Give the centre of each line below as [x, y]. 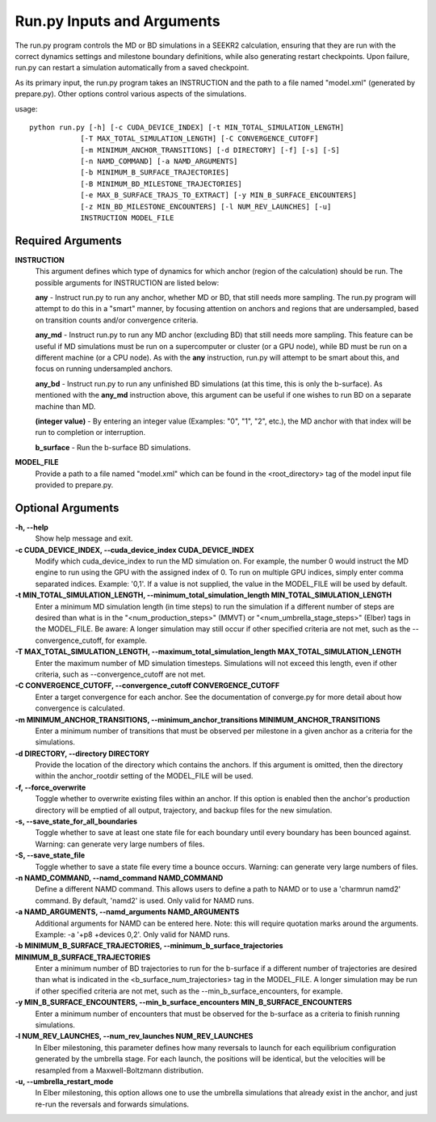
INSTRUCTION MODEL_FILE [127, 218]
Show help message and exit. [84, 538]
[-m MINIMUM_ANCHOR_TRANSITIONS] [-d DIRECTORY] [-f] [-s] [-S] [210, 150]
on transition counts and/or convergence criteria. [117, 320]
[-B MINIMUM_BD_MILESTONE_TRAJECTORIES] [161, 183]
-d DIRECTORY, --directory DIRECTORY [82, 753]
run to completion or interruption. [90, 432]
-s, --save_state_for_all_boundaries [76, 821]
